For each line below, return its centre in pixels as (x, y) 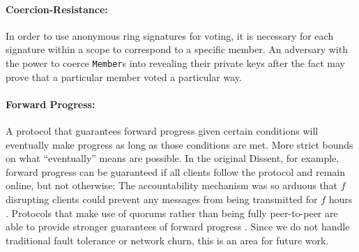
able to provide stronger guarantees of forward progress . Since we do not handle (178, 227)
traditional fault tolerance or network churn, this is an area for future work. (167, 240)
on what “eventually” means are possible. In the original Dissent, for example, (173, 158)
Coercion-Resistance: (57, 9)
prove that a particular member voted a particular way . (124, 76)
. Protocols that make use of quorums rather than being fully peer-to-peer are (172, 213)
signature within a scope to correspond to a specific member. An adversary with (177, 49)
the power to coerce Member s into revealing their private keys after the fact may (176, 62)
